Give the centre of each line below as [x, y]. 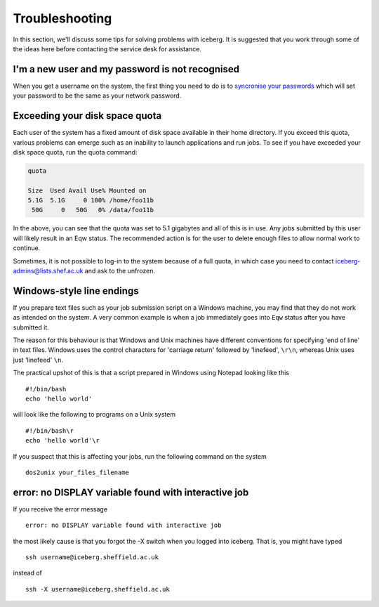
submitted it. [31, 327]
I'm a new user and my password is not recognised [126, 69]
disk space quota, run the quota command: [75, 152]
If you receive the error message [60, 509]
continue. [27, 248]
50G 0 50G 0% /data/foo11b [93, 210]
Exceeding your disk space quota [87, 116]
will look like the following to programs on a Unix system [94, 415]
